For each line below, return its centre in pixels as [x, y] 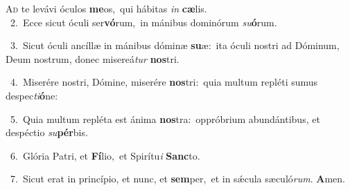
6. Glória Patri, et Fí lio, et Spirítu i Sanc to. [105, 155]
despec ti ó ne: [32, 95]
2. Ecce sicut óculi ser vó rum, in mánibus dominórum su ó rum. [143, 22]
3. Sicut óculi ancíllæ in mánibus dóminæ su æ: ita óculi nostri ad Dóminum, [175, 45]
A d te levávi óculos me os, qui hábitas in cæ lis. [106, 8]
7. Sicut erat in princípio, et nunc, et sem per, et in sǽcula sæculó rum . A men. [177, 179]
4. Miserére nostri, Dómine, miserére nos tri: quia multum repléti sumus [164, 82]
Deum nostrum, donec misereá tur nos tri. [93, 58]
